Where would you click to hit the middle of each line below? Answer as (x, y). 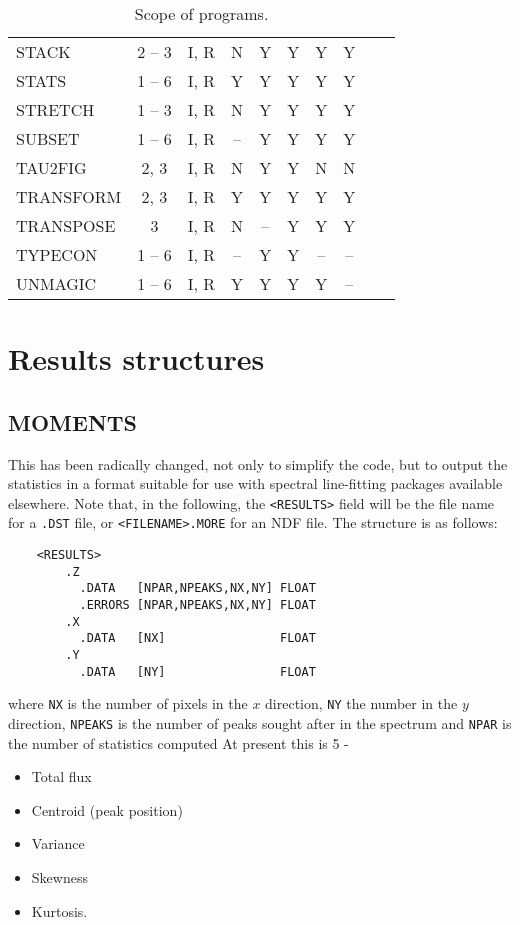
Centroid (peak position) (107, 809)
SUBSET (48, 138)
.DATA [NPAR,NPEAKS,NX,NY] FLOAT (197, 588)
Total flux (61, 776)
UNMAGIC (56, 283)
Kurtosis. (59, 910)
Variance (58, 843)
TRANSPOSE (66, 225)
